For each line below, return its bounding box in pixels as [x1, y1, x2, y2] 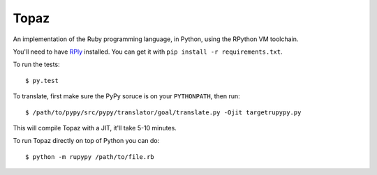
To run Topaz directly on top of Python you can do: [13, 137, 160, 145]
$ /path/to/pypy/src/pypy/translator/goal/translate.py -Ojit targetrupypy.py [25, 108, 302, 116]
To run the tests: [13, 60, 60, 69]
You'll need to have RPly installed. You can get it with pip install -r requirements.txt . [13, 47, 283, 56]
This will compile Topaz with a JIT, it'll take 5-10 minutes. [13, 123, 177, 132]
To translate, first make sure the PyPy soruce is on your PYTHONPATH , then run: [13, 92, 240, 100]
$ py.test [25, 77, 59, 84]
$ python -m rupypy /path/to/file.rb [25, 153, 155, 160]
